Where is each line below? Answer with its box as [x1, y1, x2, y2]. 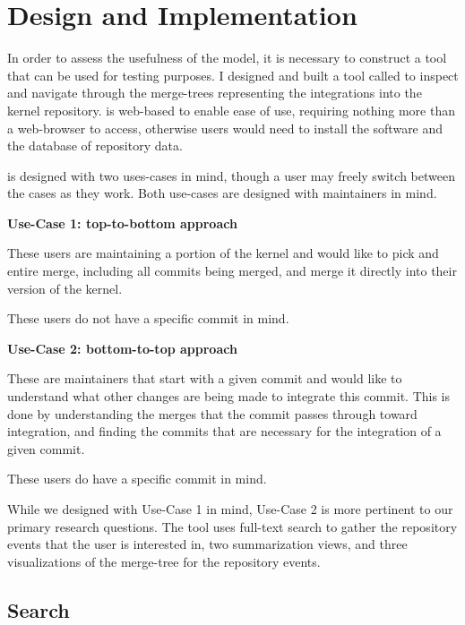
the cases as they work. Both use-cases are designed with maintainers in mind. [7, 184, 437, 202]
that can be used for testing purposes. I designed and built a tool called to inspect [7, 65, 459, 84]
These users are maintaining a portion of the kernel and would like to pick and [7, 244, 439, 262]
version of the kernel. [7, 278, 123, 297]
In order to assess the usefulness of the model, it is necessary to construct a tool [7, 48, 447, 67]
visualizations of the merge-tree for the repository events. [7, 552, 321, 570]
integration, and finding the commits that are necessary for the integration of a [7, 422, 442, 441]
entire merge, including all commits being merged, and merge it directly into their [7, 261, 457, 280]
